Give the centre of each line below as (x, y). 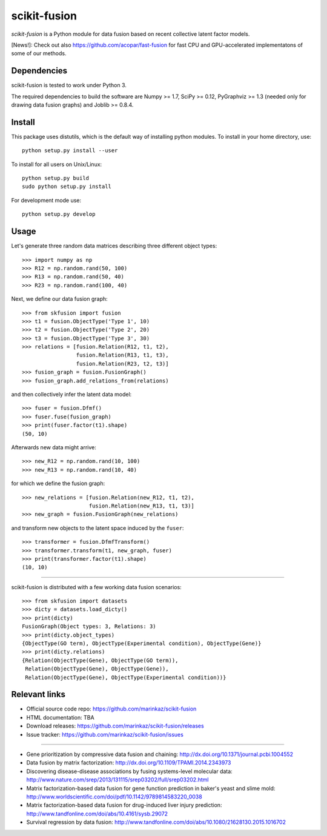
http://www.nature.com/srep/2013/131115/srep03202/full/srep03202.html (117, 780)
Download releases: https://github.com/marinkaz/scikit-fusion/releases (115, 726)
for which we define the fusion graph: (58, 483)
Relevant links (38, 694)
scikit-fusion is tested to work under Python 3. (69, 85)
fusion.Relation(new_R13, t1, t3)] (142, 506)
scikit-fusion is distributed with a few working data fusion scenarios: (96, 587)
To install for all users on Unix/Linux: (57, 164)
